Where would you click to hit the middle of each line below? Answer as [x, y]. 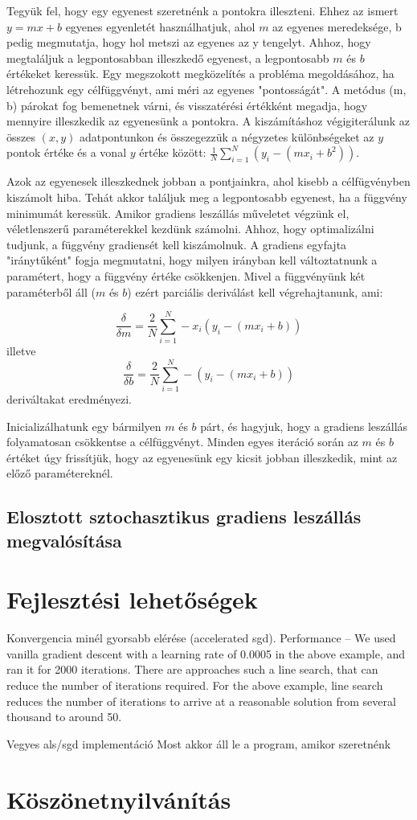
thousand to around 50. [64, 717]
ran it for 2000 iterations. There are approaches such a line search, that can [192, 669]
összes [21, 136]
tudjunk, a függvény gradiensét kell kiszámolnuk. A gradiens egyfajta [177, 244]
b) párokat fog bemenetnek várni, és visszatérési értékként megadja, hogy [187, 105]
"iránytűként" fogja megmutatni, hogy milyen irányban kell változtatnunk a [192, 260]
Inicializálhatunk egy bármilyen [84, 426]
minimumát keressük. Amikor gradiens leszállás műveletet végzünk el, [178, 213]
